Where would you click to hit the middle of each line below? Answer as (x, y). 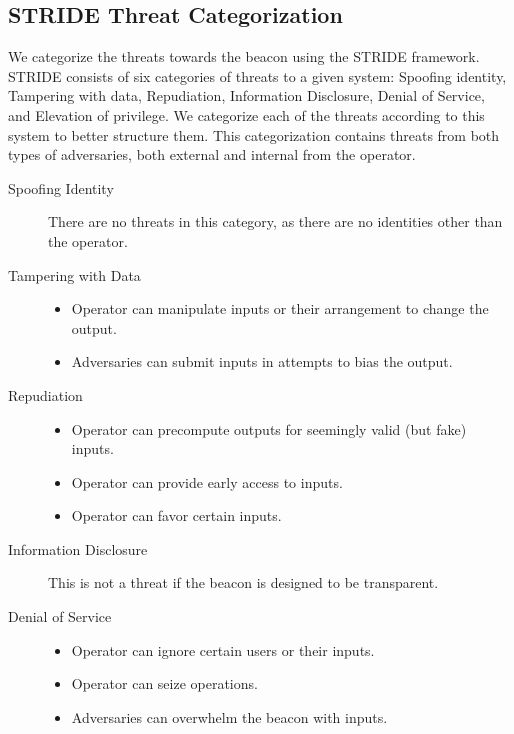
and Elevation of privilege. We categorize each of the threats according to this (246, 114)
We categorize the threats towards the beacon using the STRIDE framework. (244, 56)
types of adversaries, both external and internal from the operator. (212, 154)
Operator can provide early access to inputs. (207, 481)
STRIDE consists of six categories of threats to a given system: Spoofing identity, (257, 75)
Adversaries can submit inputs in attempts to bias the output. (262, 361)
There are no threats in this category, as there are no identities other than (275, 221)
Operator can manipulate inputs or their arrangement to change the (280, 308)
